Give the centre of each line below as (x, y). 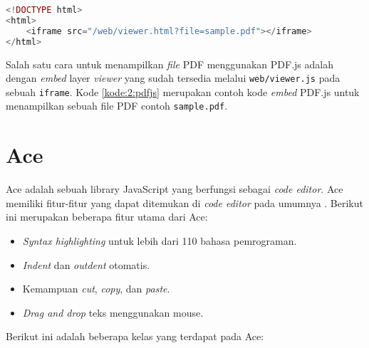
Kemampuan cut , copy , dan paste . (96, 289)
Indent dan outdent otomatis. (86, 264)
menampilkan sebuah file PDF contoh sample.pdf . (117, 106)
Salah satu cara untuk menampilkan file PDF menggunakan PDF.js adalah (170, 64)
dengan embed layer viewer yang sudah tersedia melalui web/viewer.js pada (173, 78)
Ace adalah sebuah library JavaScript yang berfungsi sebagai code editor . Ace (175, 189)
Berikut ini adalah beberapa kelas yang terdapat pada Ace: (135, 336)
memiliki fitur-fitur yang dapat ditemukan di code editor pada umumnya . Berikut (184, 202)
